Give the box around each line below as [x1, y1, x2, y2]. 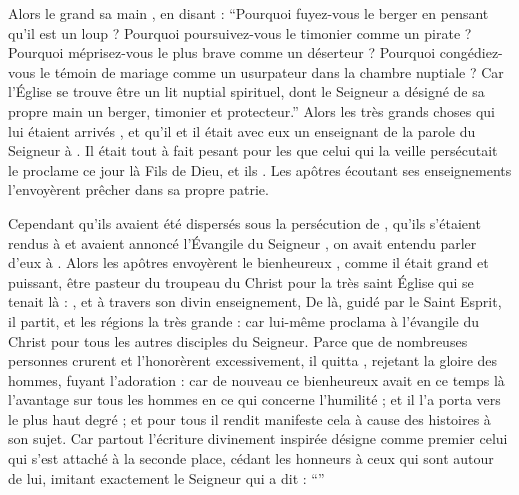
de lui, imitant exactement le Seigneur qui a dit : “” [8, 467, 325, 488]
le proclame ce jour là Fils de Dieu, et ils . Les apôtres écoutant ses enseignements [8, 159, 512, 180]
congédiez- [439, 42, 503, 63]
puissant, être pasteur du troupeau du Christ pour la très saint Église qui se [8, 271, 474, 292]
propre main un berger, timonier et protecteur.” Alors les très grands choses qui [8, 100, 495, 121]
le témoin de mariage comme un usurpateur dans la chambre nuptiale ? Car [39, 61, 504, 82]
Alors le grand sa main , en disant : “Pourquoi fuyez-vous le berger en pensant [8, 3, 489, 23]
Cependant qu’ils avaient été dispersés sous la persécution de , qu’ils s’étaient [8, 212, 481, 233]
